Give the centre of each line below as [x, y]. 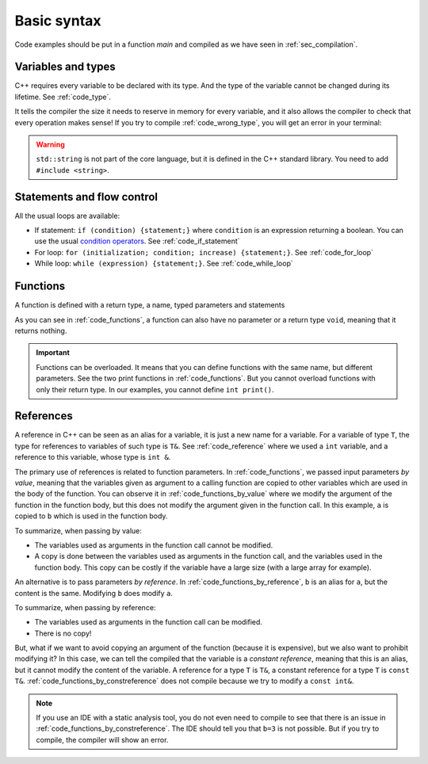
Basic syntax [58, 21]
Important [53, 353]
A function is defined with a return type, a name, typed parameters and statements [150, 305]
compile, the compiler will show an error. [102, 739]
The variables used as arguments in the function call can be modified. [149, 622]
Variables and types [65, 67]
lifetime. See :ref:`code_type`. [63, 97]
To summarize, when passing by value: [78, 530]
